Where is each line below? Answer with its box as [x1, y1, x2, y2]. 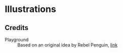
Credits [5, 23, 29, 32]
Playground [5, 36, 29, 42]
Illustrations [5, 3, 56, 15]
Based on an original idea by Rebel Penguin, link [17, 42, 118, 48]
